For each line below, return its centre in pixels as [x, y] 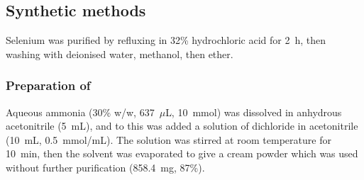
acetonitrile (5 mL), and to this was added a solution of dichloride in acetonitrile [182, 126]
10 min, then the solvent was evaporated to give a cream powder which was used [182, 153]
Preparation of [48, 85]
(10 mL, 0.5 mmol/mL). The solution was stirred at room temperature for [169, 139]
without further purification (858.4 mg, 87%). [105, 167]
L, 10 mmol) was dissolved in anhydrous [254, 112]
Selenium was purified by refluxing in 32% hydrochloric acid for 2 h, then [166, 40]
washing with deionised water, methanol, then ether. [120, 54]
